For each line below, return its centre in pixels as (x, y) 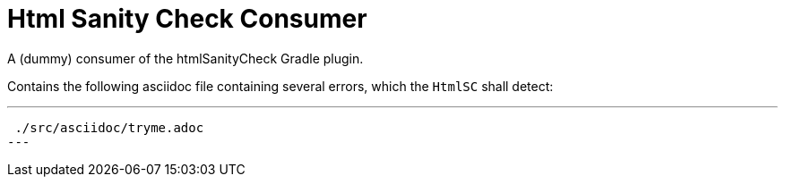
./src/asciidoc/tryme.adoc (109, 127)
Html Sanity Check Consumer (187, 19)
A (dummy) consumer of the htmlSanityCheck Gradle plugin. (185, 58)
